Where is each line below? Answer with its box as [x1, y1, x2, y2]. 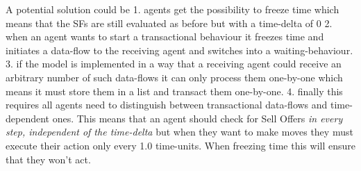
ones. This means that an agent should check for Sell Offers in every [52, 111, 343, 125]
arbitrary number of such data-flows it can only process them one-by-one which [6, 70, 343, 84]
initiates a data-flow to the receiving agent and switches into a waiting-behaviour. [6, 42, 353, 57]
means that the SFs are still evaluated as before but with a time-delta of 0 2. [6, 15, 333, 30]
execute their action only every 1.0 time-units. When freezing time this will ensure [6, 138, 355, 152]
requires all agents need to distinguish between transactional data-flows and [6, 97, 328, 112]
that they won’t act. [6, 152, 91, 166]
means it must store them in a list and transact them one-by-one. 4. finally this [6, 83, 343, 98]
